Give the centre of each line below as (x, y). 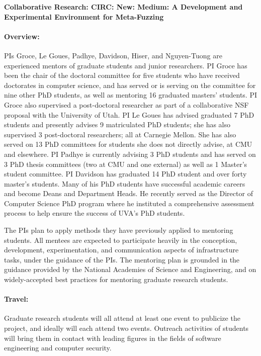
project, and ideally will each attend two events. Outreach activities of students (126, 328)
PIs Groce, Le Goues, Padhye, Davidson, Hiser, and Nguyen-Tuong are (113, 55)
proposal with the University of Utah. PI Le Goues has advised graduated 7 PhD (129, 114)
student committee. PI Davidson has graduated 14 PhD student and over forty (125, 174)
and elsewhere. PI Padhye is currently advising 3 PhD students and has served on (130, 154)
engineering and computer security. (58, 348)
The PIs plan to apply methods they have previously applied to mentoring (119, 230)
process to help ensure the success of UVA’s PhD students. (95, 213)
